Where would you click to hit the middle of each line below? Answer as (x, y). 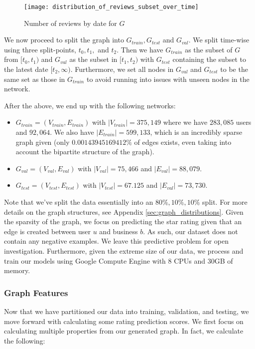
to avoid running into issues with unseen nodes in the (168, 79)
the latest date (26, 69)
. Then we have (140, 49)
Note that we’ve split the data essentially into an (79, 201)
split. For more (225, 201)
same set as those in (35, 79)
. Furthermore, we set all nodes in (122, 69)
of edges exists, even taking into (183, 142)
